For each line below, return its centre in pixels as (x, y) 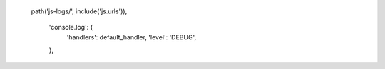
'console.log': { (71, 27)
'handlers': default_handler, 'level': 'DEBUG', (131, 37)
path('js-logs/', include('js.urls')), (79, 11)
